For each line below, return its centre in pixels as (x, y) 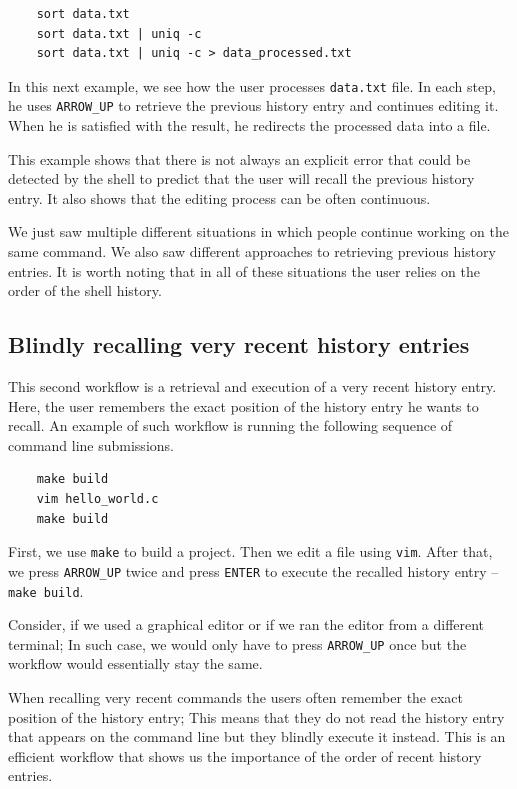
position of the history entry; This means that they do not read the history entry (256, 716)
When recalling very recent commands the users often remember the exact (236, 697)
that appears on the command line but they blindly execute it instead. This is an (257, 736)
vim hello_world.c (97, 499)
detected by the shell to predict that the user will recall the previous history (241, 178)
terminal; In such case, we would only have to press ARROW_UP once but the (237, 643)
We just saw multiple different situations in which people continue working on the (258, 231)
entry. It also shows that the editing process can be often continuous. (219, 197)
